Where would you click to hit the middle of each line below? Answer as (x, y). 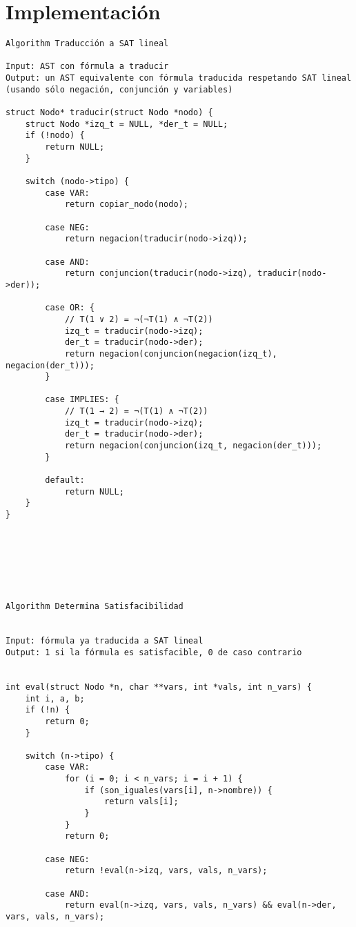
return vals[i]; (141, 802)
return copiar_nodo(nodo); (126, 205)
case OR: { (70, 308)
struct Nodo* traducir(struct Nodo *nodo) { (109, 113)
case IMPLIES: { (82, 400)
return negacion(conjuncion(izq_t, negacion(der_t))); (193, 446)
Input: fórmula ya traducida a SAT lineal (105, 641)
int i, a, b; (55, 698)
